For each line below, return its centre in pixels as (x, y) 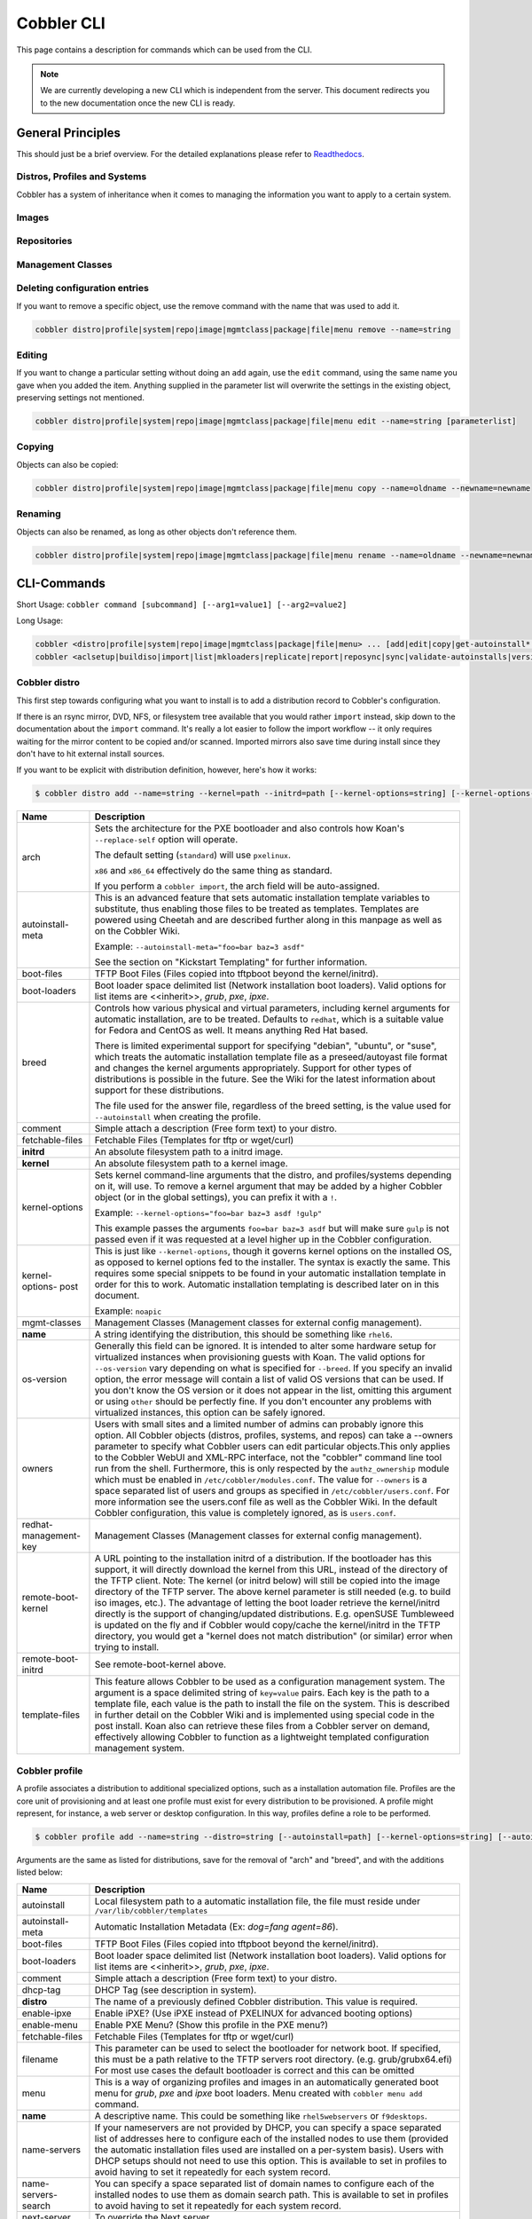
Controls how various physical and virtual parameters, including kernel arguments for (272, 1008)
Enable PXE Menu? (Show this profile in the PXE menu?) (211, 2025)
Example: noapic (128, 1311)
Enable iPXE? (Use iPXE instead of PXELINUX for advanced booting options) (254, 2013)
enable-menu (50, 2025)
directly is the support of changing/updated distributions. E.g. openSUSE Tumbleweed (274, 1614)
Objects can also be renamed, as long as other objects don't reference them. (156, 532)
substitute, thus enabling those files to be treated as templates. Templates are (257, 909)
